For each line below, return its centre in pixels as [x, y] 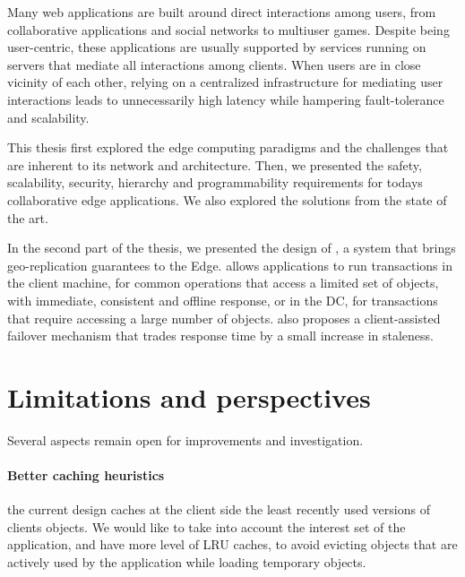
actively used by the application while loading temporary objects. [187, 561]
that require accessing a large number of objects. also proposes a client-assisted [224, 318]
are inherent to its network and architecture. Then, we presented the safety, [215, 164]
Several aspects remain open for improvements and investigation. [185, 439]
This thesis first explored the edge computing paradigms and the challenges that [228, 147]
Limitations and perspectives [189, 396]
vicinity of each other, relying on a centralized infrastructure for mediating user [225, 82]
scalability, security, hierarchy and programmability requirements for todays [215, 182]
